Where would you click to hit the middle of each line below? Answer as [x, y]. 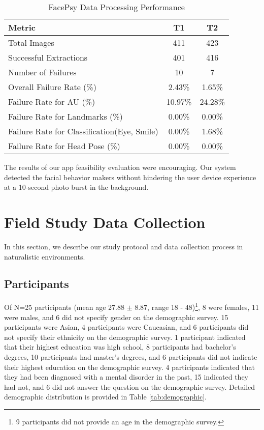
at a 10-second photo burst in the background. [76, 187]
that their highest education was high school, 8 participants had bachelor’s [120, 347]
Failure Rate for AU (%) [52, 102]
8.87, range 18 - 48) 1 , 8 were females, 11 [197, 306]
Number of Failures [42, 72]
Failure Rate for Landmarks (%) [65, 116]
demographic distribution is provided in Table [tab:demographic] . [106, 397]
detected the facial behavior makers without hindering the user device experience [130, 177]
